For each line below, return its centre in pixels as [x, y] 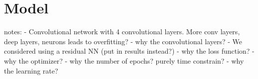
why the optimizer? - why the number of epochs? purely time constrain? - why [124, 60]
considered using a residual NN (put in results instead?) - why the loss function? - [129, 51]
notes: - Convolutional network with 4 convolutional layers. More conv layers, [122, 32]
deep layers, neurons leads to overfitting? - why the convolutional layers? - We [123, 41]
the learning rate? [31, 70]
